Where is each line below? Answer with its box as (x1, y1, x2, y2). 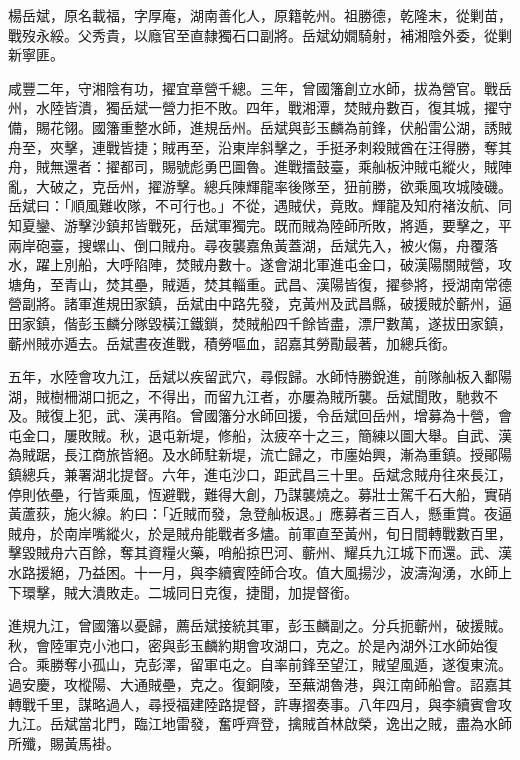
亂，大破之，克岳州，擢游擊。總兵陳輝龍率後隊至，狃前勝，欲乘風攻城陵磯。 (8, 175, 512, 196)
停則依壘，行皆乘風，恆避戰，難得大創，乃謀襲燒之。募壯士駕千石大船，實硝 (8, 483, 512, 504)
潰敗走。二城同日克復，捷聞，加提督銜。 (91, 581, 358, 602)
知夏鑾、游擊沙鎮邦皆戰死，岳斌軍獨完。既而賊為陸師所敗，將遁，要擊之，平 (8, 214, 512, 235)
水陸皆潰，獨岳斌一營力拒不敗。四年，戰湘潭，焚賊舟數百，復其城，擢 (35, 97, 498, 118)
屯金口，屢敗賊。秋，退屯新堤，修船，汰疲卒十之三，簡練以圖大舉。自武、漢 (8, 424, 512, 445)
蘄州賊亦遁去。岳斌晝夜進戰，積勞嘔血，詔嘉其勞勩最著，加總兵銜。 (8, 332, 456, 353)
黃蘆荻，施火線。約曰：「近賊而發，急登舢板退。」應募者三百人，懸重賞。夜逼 (8, 503, 512, 524)
